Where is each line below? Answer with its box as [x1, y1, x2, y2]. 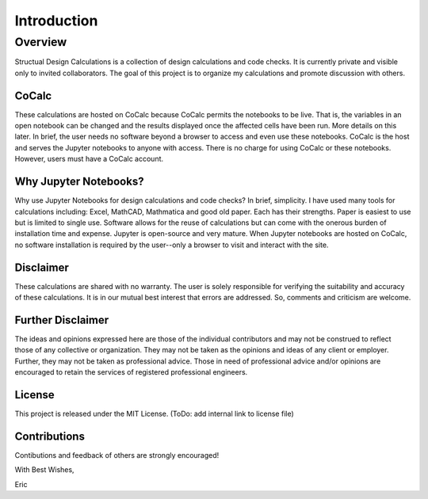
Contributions [14, 429, 85, 443]
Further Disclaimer [14, 313, 109, 326]
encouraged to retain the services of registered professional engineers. [14, 368, 248, 377]
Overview [14, 35, 67, 49]
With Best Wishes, [14, 465, 75, 474]
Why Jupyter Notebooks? [14, 175, 144, 189]
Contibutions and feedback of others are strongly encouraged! [14, 450, 220, 459]
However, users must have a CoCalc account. [14, 154, 164, 164]
